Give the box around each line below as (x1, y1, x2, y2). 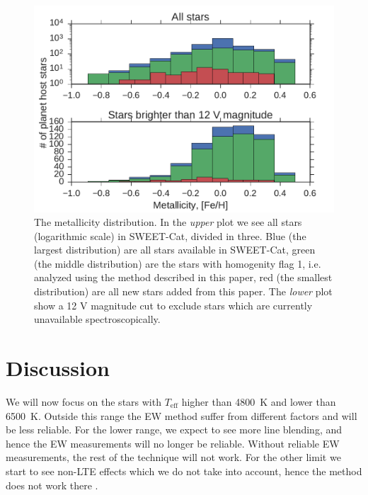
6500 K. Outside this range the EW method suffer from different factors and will (6, 408, 357, 423)
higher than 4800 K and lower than (181, 394, 336, 409)
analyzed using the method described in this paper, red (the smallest (34, 270, 333, 285)
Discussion (6, 353, 110, 382)
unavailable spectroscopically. (34, 312, 161, 326)
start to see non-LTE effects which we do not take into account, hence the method (6, 463, 362, 478)
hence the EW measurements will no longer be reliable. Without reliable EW (6, 436, 340, 450)
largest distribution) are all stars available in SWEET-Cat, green (34, 242, 316, 257)
